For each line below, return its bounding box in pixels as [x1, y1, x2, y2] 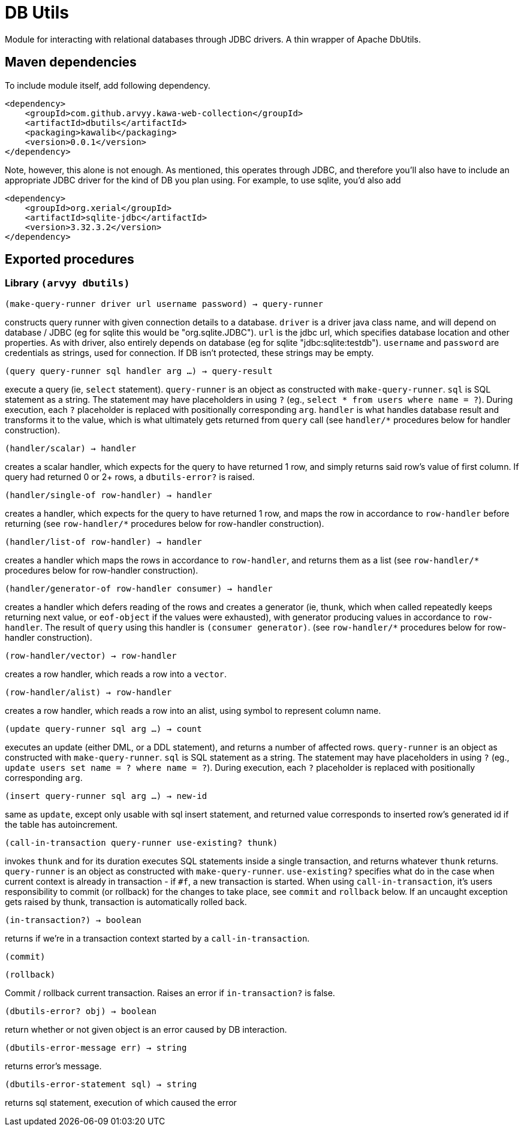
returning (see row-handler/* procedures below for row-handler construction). [5, 518, 324, 529]
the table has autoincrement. [5, 819, 118, 830]
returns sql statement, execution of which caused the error [5, 1097, 237, 1108]
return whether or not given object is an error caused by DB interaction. [5, 1024, 287, 1035]
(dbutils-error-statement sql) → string [5, 1079, 197, 1089]
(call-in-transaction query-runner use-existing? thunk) [5, 837, 278, 848]
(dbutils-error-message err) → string [5, 1042, 187, 1052]
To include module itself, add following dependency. [5, 80, 210, 91]
